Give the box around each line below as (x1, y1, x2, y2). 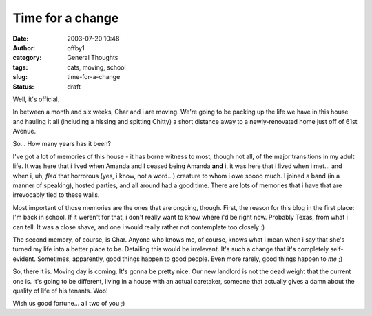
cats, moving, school (67, 63, 127, 72)
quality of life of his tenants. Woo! (12, 286, 108, 295)
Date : (12, 34, 29, 43)
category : (12, 54, 42, 62)
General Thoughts (67, 54, 118, 62)
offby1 (67, 43, 85, 52)
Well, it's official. (12, 95, 60, 103)
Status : (12, 83, 34, 91)
